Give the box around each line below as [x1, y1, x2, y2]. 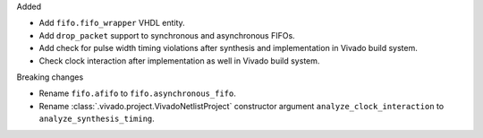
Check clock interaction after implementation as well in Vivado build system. [38, 55, 320, 66]
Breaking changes [16, 72, 84, 82]
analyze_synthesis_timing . [38, 113, 156, 125]
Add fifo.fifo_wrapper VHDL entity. [38, 18, 185, 29]
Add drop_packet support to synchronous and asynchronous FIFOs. [38, 30, 295, 40]
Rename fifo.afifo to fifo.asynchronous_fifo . [38, 88, 236, 99]
